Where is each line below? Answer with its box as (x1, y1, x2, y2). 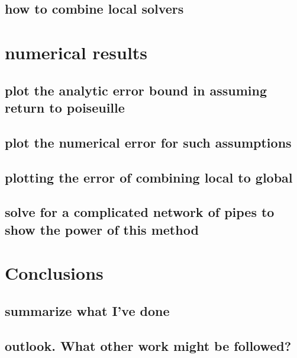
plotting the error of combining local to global (5, 168, 293, 186)
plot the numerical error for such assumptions (5, 133, 292, 151)
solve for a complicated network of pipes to (5, 203, 275, 221)
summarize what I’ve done (5, 301, 170, 319)
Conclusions (5, 261, 104, 285)
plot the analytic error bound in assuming (5, 81, 267, 99)
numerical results (5, 40, 148, 64)
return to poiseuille (5, 98, 125, 116)
